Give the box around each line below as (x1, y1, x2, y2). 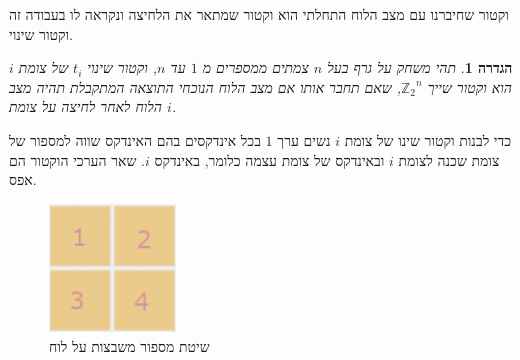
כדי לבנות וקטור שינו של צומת (344, 129, 512, 150)
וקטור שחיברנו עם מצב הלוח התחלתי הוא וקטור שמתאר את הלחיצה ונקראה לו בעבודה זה (9, 4, 509, 24)
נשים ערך (277, 129, 331, 150)
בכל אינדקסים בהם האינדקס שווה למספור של (9, 129, 261, 150)
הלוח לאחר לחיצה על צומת (9, 96, 163, 117)
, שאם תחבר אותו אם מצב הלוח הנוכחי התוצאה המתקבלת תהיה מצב (9, 76, 401, 97)
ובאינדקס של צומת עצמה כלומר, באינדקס (154, 149, 385, 170)
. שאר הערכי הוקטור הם (9, 149, 145, 170)
